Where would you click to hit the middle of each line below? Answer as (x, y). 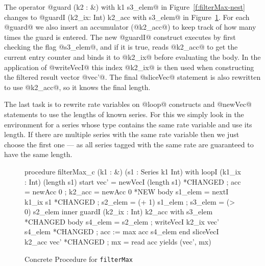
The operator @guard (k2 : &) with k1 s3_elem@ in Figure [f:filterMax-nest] (125, 7)
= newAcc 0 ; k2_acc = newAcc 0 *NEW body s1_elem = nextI (127, 192)
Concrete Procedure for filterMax (79, 259)
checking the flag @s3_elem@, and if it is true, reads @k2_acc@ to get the (121, 47)
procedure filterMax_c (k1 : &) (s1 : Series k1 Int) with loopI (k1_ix (133, 171)
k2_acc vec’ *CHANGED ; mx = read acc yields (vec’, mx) (118, 242)
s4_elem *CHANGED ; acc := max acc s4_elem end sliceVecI (122, 231)
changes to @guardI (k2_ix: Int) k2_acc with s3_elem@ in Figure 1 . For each (127, 17)
